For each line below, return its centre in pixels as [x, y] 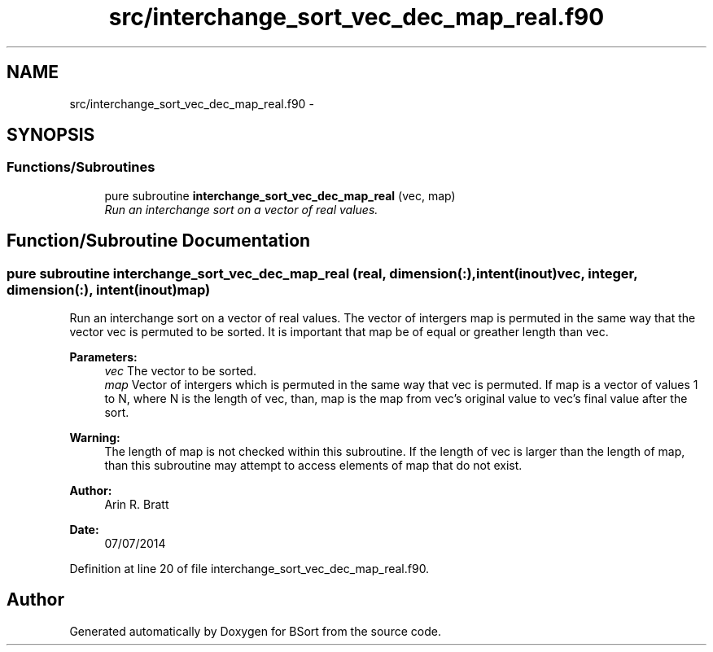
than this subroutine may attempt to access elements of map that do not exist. [313, 466]
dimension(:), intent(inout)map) [109, 289]
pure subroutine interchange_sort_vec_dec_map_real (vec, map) [280, 195]
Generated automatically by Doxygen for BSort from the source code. [255, 631]
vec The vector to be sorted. [181, 371]
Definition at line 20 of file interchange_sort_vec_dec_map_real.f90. [249, 569]
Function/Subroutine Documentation [159, 241]
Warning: [95, 438]
